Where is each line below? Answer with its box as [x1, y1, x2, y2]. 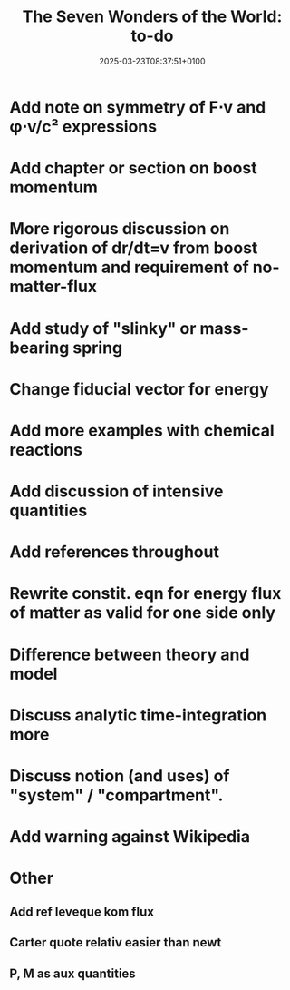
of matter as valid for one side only [9, 603, 276, 623]
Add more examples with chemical [9, 420, 275, 441]
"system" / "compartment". [9, 785, 224, 805]
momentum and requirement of [9, 257, 249, 278]
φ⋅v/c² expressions [9, 116, 157, 137]
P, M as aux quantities [9, 965, 136, 981]
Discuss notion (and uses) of [9, 766, 230, 786]
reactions [9, 439, 83, 460]
